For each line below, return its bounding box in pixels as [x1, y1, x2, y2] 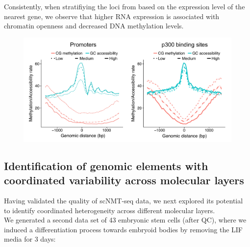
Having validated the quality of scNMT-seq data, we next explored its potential [4, 196, 243, 205]
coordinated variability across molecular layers [4, 173, 244, 188]
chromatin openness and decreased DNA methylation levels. [4, 21, 184, 31]
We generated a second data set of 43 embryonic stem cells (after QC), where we [4, 215, 247, 225]
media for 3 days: [4, 234, 56, 244]
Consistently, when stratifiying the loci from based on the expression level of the [4, 1, 245, 11]
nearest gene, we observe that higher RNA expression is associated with [4, 11, 220, 21]
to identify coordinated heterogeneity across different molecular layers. [4, 205, 215, 215]
